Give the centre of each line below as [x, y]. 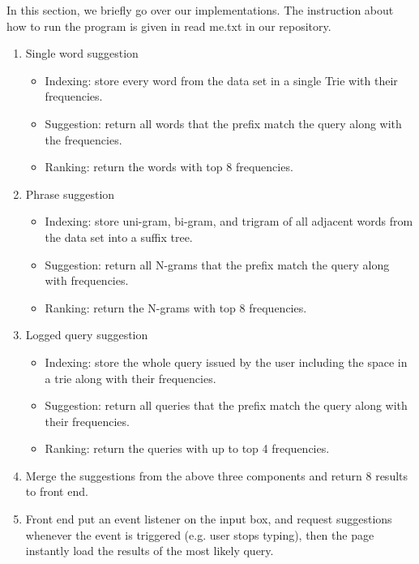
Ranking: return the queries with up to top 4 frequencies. [187, 448]
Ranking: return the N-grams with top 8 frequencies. [176, 307]
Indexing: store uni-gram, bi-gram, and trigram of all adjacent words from [229, 221]
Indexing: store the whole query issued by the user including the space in [226, 362]
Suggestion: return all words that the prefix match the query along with [223, 123]
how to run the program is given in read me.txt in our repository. [169, 26]
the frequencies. [83, 139]
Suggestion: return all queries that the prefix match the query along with [226, 405]
